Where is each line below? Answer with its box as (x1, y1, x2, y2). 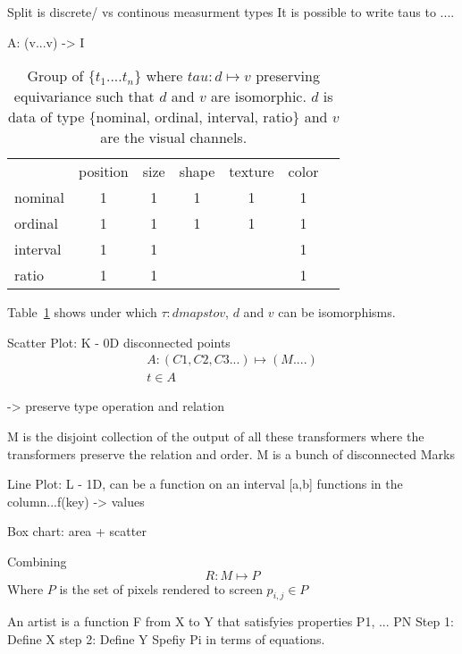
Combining (7, 552, 67, 570)
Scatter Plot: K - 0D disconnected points (7, 332, 231, 351)
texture (229, 161, 274, 182)
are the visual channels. (100, 127, 248, 148)
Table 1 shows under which (7, 303, 157, 322)
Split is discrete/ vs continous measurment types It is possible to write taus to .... (7, 3, 455, 21)
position (79, 161, 129, 182)
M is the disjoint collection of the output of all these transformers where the (7, 427, 424, 446)
